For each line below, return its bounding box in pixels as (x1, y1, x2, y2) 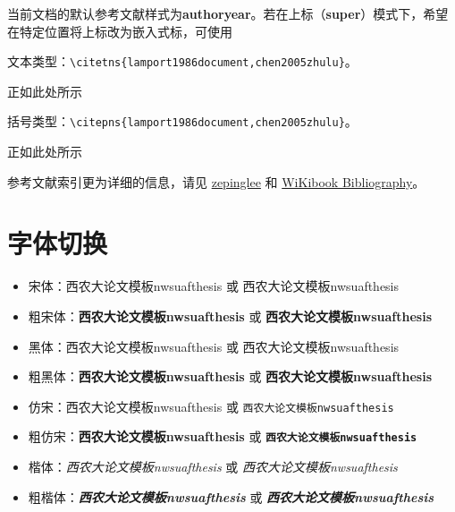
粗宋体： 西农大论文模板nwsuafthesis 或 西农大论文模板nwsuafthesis (28, 307, 432, 325)
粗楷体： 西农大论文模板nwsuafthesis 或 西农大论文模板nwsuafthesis (28, 487, 434, 506)
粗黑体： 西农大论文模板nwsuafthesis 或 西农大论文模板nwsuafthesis (28, 367, 432, 386)
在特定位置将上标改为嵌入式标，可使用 (7, 21, 232, 40)
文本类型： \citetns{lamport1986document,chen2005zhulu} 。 (7, 52, 358, 71)
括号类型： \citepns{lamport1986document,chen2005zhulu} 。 (7, 112, 358, 131)
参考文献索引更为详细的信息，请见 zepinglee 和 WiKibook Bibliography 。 (7, 172, 426, 191)
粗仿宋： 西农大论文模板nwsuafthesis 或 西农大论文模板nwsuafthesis (28, 427, 417, 446)
